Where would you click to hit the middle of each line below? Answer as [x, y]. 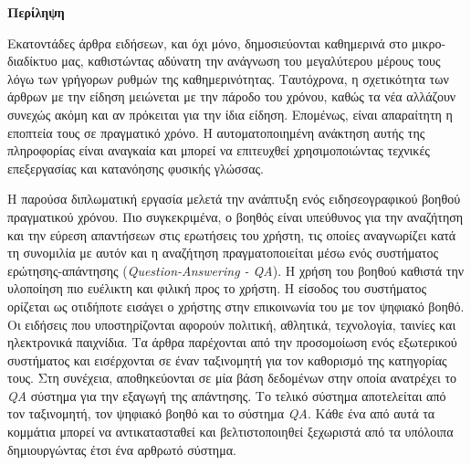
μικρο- [429, 42]
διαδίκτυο [32, 61]
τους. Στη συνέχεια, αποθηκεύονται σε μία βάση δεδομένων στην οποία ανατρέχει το [232, 378]
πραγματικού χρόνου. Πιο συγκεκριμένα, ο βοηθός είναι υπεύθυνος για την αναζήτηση [235, 216]
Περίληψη [36, 12]
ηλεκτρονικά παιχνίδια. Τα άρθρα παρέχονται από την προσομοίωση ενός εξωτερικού [232, 342]
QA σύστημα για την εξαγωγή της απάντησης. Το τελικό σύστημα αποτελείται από [227, 395]
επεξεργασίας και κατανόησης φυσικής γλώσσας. [136, 168]
